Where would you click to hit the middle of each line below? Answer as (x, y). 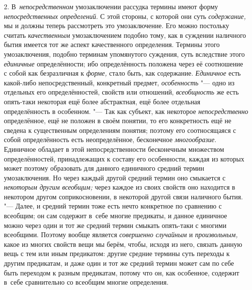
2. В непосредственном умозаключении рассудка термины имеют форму (111, 6)
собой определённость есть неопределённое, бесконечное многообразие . (110, 139)
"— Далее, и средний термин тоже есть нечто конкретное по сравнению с (113, 206)
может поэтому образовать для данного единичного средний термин (104, 168)
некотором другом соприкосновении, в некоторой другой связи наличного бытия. (124, 196)
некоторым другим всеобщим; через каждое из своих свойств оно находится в (120, 187)
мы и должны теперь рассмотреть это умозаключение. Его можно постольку (117, 25)
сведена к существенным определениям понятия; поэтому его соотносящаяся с (120, 130)
